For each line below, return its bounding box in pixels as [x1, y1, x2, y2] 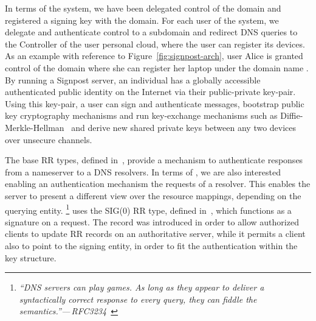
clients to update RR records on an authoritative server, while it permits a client [5, 227, 306, 240]
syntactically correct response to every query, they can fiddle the [19, 292, 257, 305]
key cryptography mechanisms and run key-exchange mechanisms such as [5, 109, 278, 122]
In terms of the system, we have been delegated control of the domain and [5, 2, 281, 14]
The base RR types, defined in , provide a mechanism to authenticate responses [5, 153, 303, 166]
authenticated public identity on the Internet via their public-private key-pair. [5, 85, 296, 98]
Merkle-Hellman [5, 121, 64, 133]
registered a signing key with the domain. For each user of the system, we [5, 13, 279, 26]
